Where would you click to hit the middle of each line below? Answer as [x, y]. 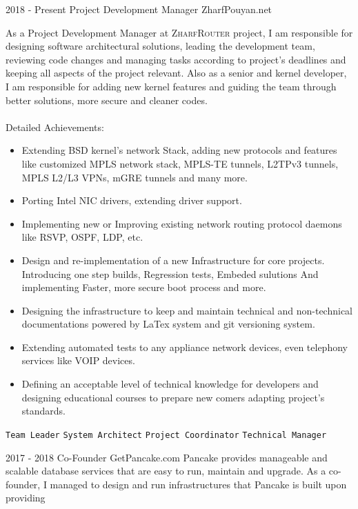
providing [26, 498]
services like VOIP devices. [78, 360]
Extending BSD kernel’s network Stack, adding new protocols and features [179, 150]
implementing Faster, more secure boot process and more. [144, 287]
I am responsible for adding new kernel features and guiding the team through [171, 86]
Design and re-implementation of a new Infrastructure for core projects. [173, 260]
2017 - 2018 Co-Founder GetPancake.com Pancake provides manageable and [167, 457]
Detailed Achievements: [55, 127]
